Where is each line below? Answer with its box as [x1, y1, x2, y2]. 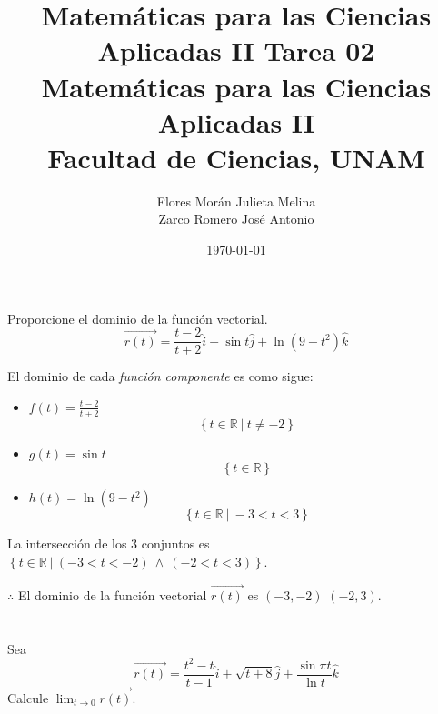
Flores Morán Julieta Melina [156, 191, 316, 210]
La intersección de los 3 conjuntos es [7, 534, 210, 553]
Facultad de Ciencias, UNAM [47, 138, 425, 176]
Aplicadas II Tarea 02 [97, 32, 375, 69]
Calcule [7, 688, 49, 707]
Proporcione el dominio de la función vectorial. [7, 308, 268, 327]
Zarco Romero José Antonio [158, 209, 314, 228]
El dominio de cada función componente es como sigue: [7, 367, 314, 386]
